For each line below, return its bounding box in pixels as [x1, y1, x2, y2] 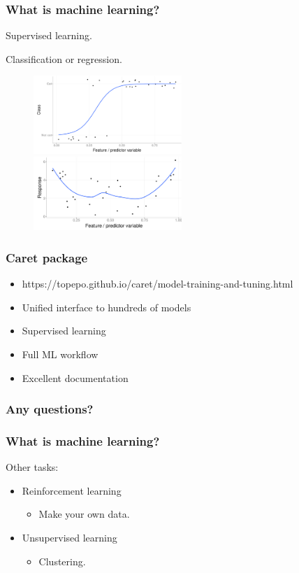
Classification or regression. [6, 51, 122, 66]
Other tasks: [6, 460, 59, 474]
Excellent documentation [22, 370, 129, 385]
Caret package [6, 248, 88, 266]
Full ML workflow [22, 347, 99, 362]
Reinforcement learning [22, 483, 122, 497]
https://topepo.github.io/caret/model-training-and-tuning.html [22, 276, 293, 291]
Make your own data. [38, 507, 130, 521]
